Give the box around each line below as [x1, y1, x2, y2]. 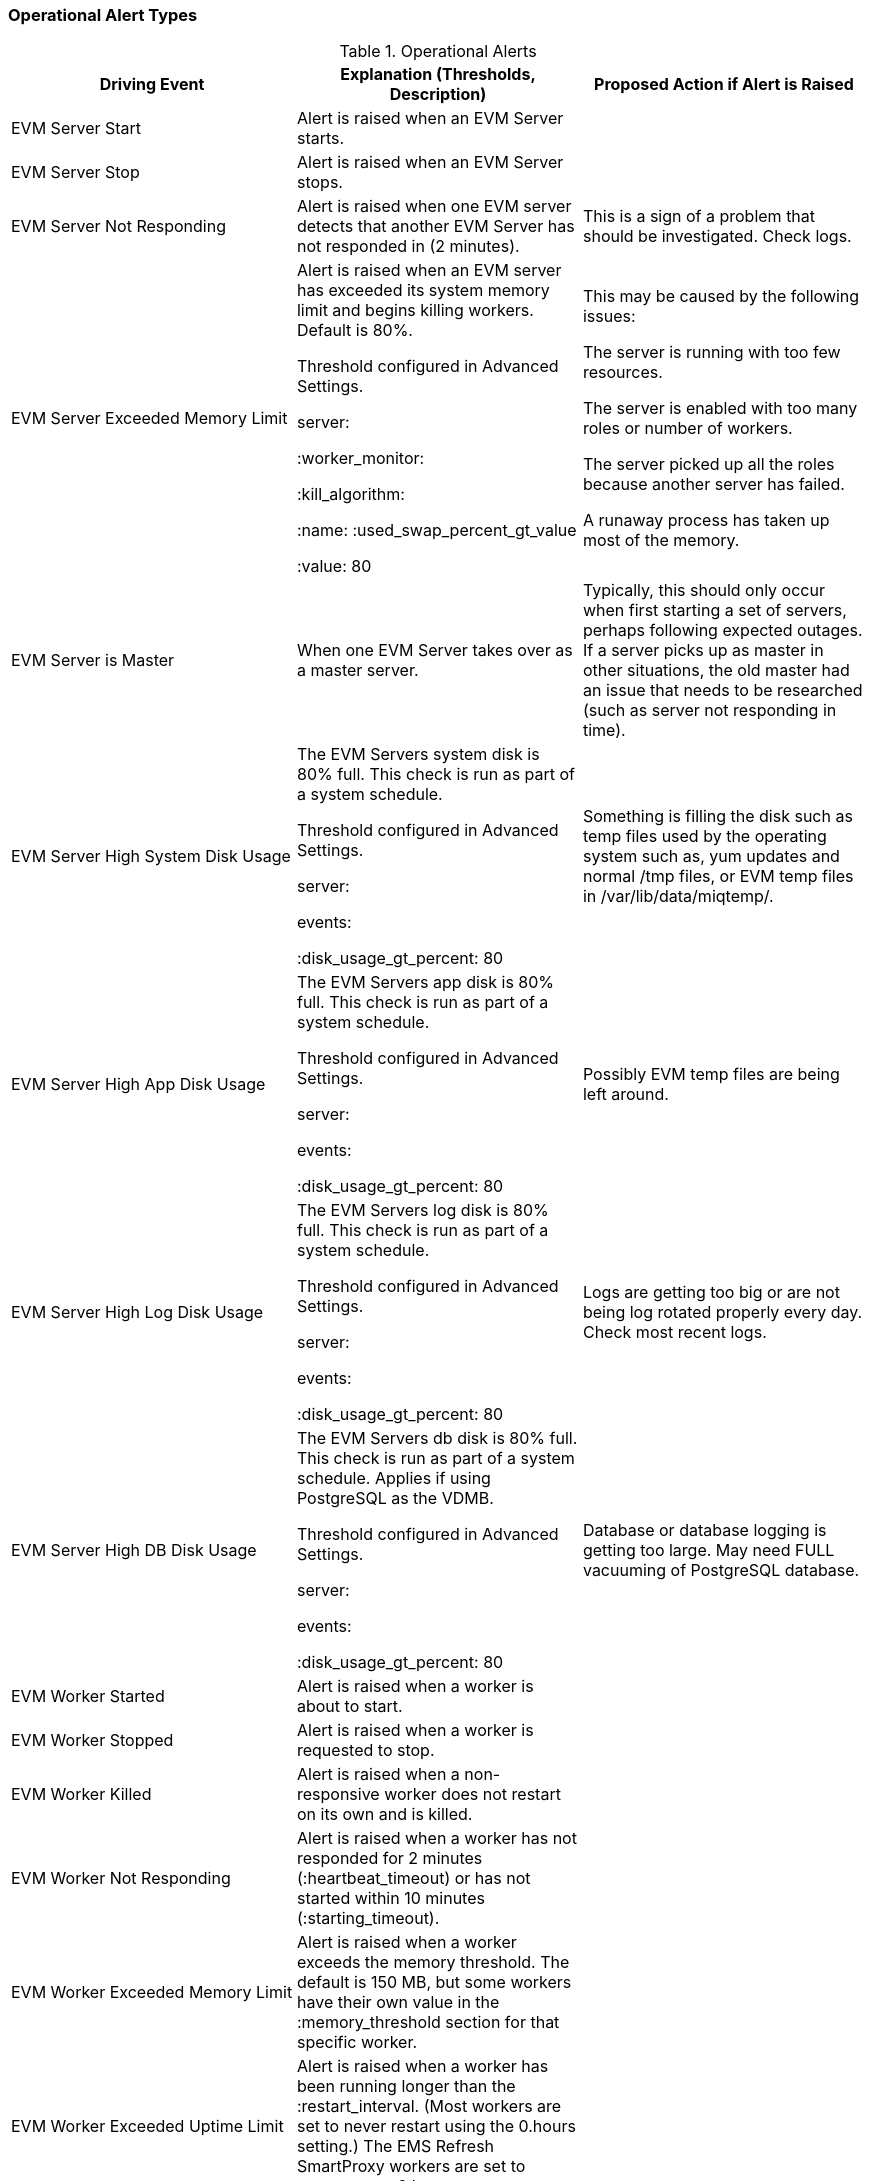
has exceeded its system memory [296, 280, 550, 301]
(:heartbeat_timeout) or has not [296, 1868, 531, 1889]
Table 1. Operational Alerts [339, 41, 537, 62]
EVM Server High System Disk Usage [11, 846, 291, 867]
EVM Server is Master [11, 650, 175, 671]
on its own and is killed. [296, 1804, 473, 1825]
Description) [389, 84, 487, 105]
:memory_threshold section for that [296, 2012, 560, 2033]
